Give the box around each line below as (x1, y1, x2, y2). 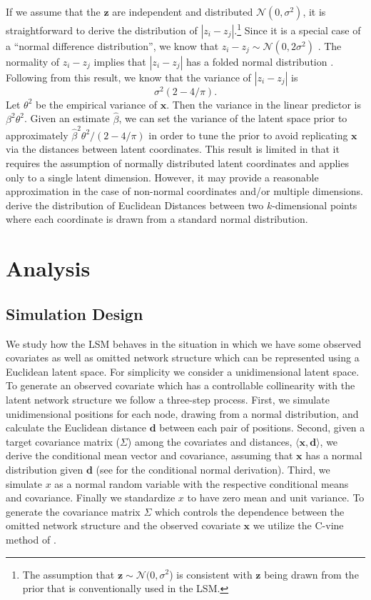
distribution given (6, 461, 83, 476)
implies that (93, 54, 146, 69)
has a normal (305, 448, 362, 463)
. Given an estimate (24, 111, 110, 126)
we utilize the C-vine (253, 518, 344, 533)
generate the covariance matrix (6, 504, 141, 519)
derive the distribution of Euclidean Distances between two (6, 197, 264, 212)
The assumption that (22, 566, 115, 581)
